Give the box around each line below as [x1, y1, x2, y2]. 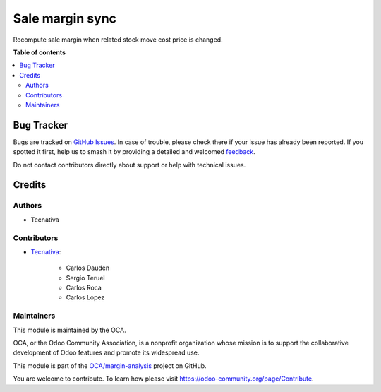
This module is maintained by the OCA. [13, 326, 126, 334]
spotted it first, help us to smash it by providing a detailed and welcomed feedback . [13, 148, 255, 156]
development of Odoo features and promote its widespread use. [13, 348, 200, 357]
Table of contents [13, 48, 66, 57]
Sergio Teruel [66, 273, 105, 282]
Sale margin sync [13, 11, 116, 26]
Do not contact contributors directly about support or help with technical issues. [13, 160, 246, 169]
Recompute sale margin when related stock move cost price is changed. [13, 35, 223, 44]
